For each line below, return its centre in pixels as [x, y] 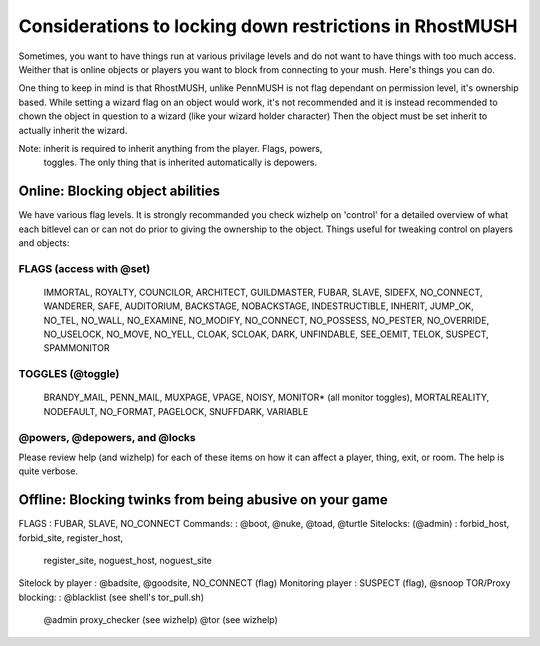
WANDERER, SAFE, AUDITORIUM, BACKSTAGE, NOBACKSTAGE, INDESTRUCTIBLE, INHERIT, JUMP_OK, [258, 306]
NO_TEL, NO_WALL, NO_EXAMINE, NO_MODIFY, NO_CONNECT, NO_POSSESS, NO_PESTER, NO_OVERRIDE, [266, 320]
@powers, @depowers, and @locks [107, 437]
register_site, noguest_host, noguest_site [127, 561]
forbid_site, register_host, [71, 537]
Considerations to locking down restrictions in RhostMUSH [268, 26]
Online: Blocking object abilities [119, 191]
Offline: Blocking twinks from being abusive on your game [203, 500]
